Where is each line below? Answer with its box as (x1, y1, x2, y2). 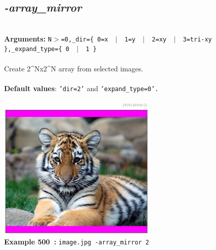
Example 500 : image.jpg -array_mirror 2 (4, 236, 149, 246)
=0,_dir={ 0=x (61, 35, 108, 43)
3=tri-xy (183, 35, 212, 43)
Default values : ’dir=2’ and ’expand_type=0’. (4, 82, 159, 93)
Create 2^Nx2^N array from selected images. (4, 63, 143, 73)
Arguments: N (4, 33, 52, 44)
